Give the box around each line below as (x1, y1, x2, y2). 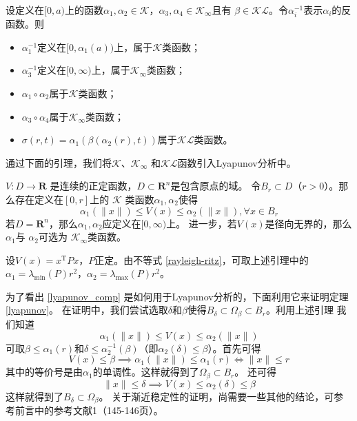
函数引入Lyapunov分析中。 (177, 155, 296, 170)
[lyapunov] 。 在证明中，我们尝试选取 (6, 302, 168, 317)
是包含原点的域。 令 (170, 178, 261, 193)
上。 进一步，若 (166, 216, 237, 230)
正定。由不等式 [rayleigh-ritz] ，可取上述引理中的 (94, 252, 309, 267)
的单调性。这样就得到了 (92, 364, 199, 379)
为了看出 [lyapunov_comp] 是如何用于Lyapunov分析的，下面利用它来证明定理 (6, 289, 349, 303)
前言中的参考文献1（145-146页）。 (14, 403, 163, 418)
